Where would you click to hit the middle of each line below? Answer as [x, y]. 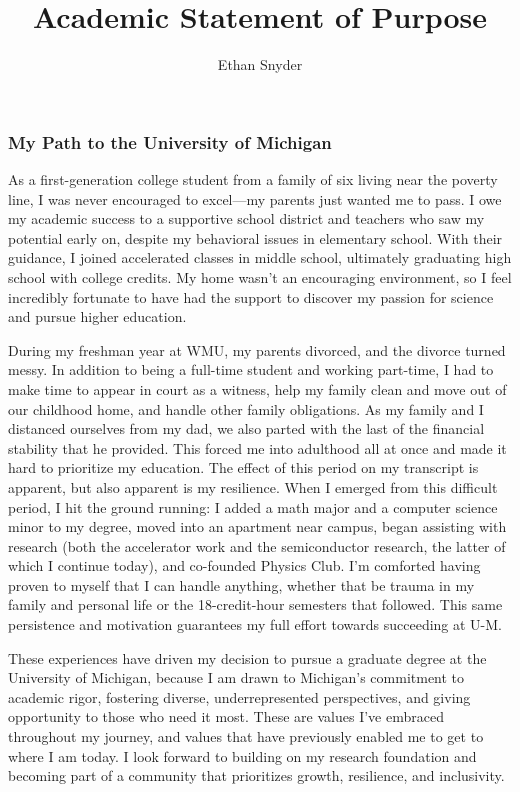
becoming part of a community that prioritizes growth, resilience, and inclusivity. [256, 775]
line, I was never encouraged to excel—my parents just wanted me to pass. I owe [255, 198]
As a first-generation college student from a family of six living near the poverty [253, 179]
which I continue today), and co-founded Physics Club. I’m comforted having [244, 565]
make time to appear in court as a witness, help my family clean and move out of [257, 388]
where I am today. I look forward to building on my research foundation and [242, 755]
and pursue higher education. [97, 316]
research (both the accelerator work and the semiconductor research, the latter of [257, 545]
